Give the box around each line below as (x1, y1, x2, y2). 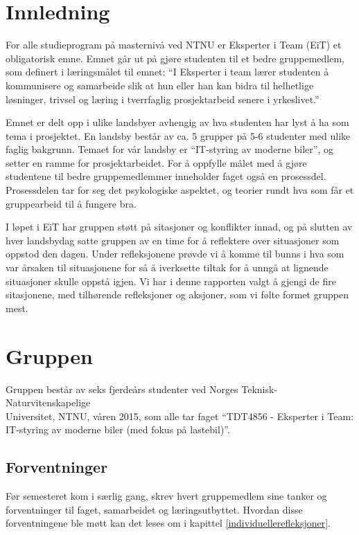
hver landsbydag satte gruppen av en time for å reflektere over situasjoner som (6, 233, 340, 247)
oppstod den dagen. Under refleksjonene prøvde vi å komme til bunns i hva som (6, 246, 344, 261)
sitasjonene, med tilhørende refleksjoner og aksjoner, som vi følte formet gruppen (6, 287, 349, 302)
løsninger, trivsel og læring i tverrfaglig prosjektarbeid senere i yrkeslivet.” (6, 91, 319, 106)
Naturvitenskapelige (6, 395, 91, 410)
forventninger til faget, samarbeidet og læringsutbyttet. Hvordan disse (6, 502, 303, 516)
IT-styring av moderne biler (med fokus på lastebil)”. (6, 422, 230, 437)
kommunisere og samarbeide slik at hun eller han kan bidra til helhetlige (6, 78, 314, 92)
